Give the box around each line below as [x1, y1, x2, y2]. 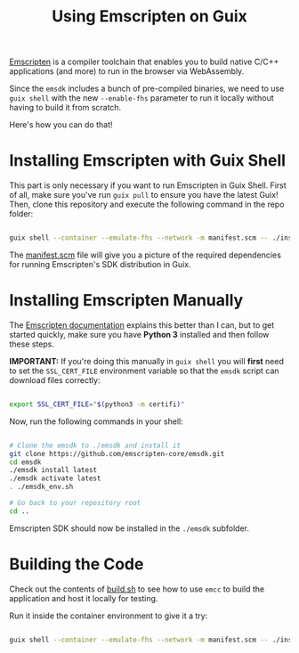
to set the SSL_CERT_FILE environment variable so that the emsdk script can [9, 365, 279, 376]
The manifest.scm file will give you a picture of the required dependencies [9, 249, 282, 260]
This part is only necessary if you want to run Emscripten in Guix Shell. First [9, 180, 287, 191]
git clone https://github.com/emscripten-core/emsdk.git [9, 449, 225, 458]
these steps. [9, 339, 55, 349]
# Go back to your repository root [9, 499, 141, 508]
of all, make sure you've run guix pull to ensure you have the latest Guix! [9, 190, 279, 200]
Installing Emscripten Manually [9, 290, 244, 311]
